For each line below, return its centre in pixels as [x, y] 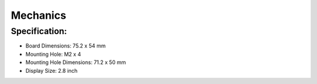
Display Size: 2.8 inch [52, 70]
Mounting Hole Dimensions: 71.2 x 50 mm [76, 62]
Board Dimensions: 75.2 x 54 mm [65, 46]
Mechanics [39, 15]
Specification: [39, 31]
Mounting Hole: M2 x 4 [53, 54]
